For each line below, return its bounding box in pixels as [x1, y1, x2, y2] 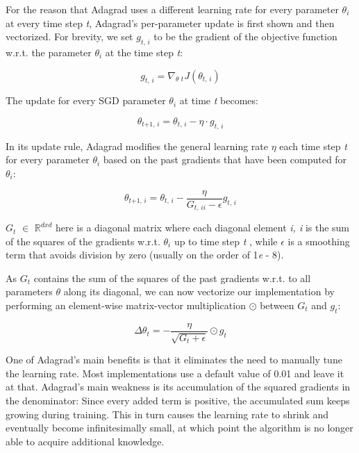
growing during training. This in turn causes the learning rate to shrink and [6, 406, 328, 421]
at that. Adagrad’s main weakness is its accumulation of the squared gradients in [6, 379, 351, 394]
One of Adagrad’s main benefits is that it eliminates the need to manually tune [6, 352, 342, 367]
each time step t [279, 138, 347, 153]
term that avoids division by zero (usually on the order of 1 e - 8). [6, 247, 284, 262]
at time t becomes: [179, 93, 258, 108]
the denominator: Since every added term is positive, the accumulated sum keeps [6, 393, 350, 408]
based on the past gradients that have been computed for [103, 152, 347, 167]
